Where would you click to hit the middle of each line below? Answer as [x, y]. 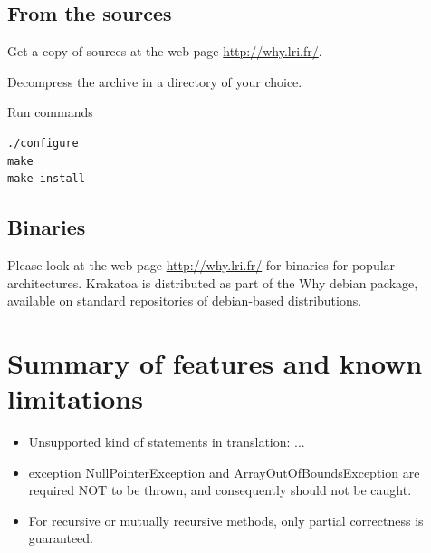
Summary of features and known [215, 362]
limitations [75, 398]
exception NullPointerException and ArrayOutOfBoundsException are [224, 472]
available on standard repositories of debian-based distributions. [185, 301]
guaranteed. [61, 538]
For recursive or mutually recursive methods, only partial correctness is [226, 520]
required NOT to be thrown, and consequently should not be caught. [220, 490]
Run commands [50, 112]
